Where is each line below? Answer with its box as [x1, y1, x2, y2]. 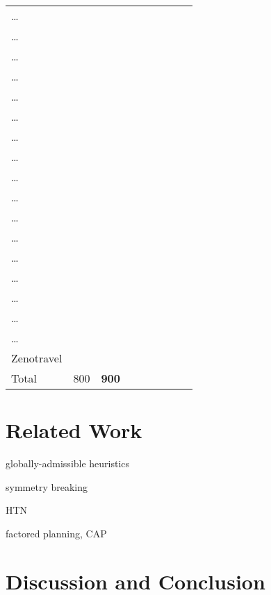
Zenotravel [11, 350, 63, 366]
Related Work [6, 416, 142, 444]
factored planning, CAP [6, 526, 107, 540]
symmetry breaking [6, 479, 88, 494]
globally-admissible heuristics [6, 456, 130, 471]
